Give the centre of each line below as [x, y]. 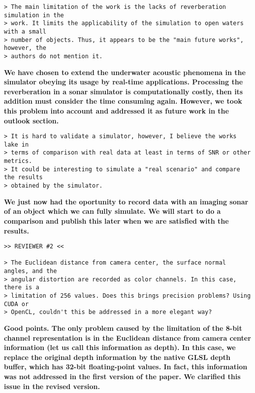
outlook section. [32, 120]
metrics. [18, 161]
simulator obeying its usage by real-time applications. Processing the [124, 82]
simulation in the [34, 15]
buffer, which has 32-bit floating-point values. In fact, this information [126, 367]
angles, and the [31, 271]
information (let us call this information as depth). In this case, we [120, 347]
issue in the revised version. [52, 386]
